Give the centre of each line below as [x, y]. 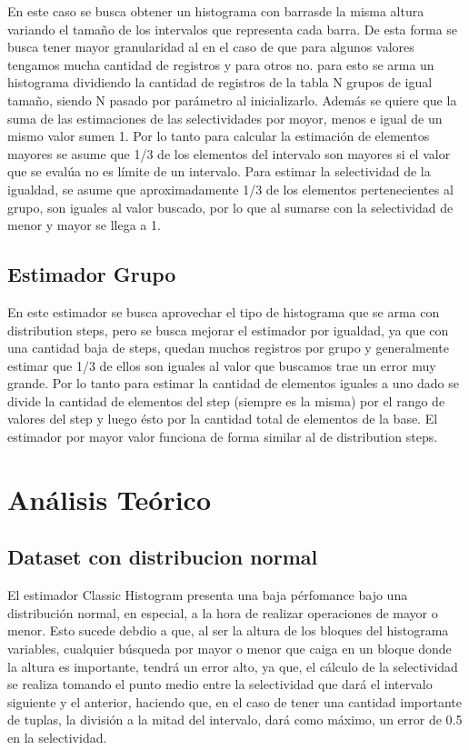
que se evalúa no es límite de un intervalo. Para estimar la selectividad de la [219, 171]
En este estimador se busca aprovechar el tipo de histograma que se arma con [224, 311]
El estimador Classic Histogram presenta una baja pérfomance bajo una [208, 595]
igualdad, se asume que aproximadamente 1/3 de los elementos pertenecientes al [230, 189]
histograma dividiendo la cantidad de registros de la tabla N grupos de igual [220, 82]
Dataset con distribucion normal [163, 557]
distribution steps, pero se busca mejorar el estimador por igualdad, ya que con [228, 330]
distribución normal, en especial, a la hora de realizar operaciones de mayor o [223, 612]
